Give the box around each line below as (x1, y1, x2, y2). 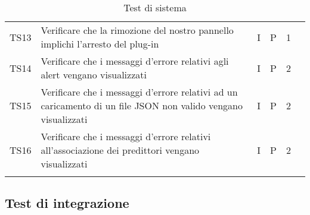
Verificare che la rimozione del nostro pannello (41, 23, 234, 37)
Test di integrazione (5, 194, 129, 212)
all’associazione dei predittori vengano (41, 143, 200, 157)
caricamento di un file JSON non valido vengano (41, 99, 243, 112)
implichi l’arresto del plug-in (41, 37, 159, 50)
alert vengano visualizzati (41, 68, 147, 81)
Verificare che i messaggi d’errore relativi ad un (41, 85, 238, 99)
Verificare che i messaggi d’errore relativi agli (41, 54, 229, 68)
